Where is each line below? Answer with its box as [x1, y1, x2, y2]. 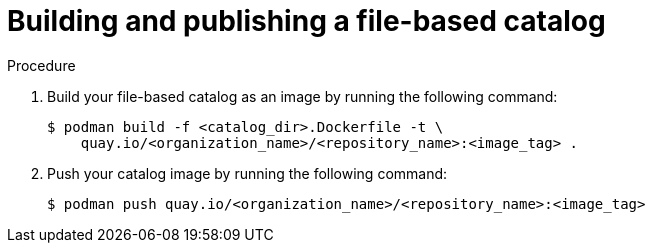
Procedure [7, 56, 76, 74]
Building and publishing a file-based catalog [7, 4, 606, 38]
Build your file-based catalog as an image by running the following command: [47, 87, 558, 105]
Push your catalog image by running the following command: [47, 164, 448, 182]
